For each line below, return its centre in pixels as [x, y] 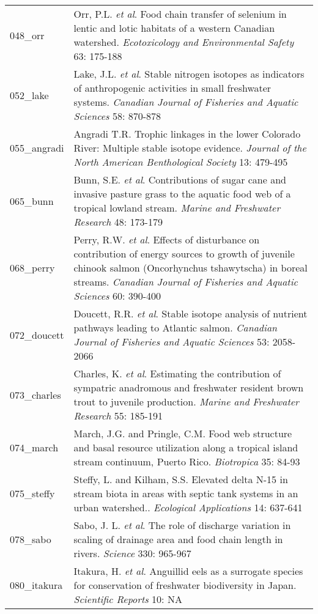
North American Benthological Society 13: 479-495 [181, 162]
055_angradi [37, 148]
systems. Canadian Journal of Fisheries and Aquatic [186, 102]
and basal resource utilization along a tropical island [186, 447]
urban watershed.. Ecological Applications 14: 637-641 [188, 507]
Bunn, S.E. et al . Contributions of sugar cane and [180, 179]
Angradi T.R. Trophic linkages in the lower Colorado [187, 134]
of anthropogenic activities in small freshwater [172, 88]
